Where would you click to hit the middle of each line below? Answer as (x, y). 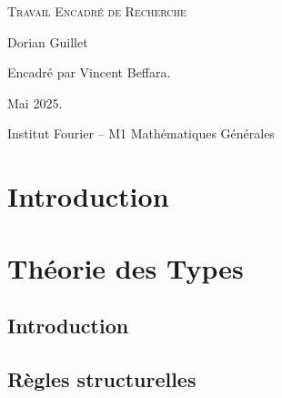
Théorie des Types (126, 267)
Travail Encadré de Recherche (97, 11)
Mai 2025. (35, 102)
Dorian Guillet (48, 41)
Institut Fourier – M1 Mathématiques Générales (141, 133)
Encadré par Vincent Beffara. (89, 72)
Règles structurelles (102, 378)
